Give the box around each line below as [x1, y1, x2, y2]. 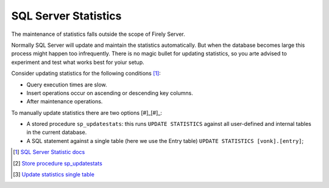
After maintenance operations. [26, 98, 103, 105]
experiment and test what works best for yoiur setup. [11, 58, 144, 66]
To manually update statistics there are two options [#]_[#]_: [11, 109, 163, 116]
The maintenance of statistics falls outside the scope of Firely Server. [11, 30, 185, 38]
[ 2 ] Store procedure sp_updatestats [13, 159, 103, 167]
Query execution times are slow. [26, 81, 107, 88]
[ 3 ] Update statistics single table [13, 171, 94, 178]
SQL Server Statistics [11, 9, 122, 23]
